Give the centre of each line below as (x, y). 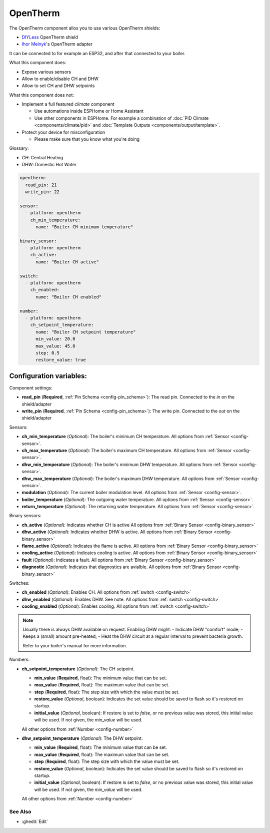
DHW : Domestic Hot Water (49, 165)
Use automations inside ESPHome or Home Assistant (89, 111)
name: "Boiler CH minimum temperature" (84, 227)
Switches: (19, 583)
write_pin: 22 (42, 192)
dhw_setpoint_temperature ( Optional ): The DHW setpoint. (82, 738)
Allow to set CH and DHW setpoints (58, 86)
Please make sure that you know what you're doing (87, 139)
